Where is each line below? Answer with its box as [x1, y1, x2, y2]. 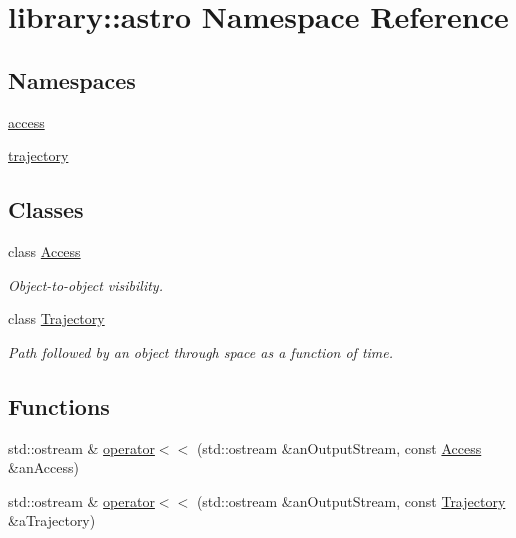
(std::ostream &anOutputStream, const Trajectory [196, 490, 506, 511]
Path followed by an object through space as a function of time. [8, 341, 394, 362]
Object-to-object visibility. [8, 274, 163, 295]
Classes [8, 194, 84, 225]
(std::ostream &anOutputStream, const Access [196, 437, 482, 458]
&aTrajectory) [8, 510, 96, 531]
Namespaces [8, 64, 136, 95]
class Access [8, 240, 81, 261]
